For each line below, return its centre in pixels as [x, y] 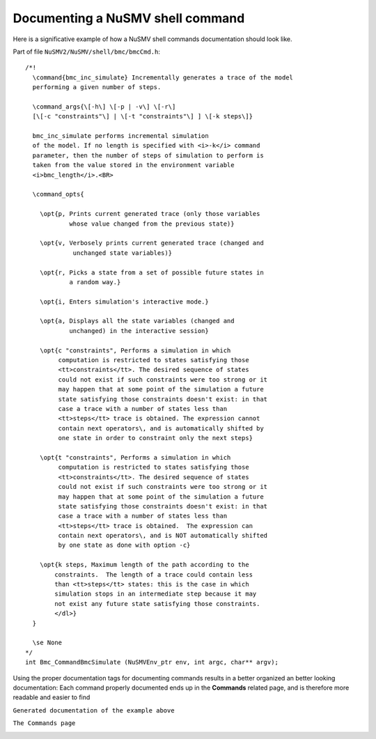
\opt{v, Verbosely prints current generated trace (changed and [151, 243]
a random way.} [95, 282]
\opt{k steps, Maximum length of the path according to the [144, 565]
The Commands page [44, 723]
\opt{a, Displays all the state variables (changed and [137, 321]
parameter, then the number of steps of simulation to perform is [148, 155]
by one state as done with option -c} [124, 545]
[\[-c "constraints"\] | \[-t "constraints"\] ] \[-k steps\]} [143, 116]
